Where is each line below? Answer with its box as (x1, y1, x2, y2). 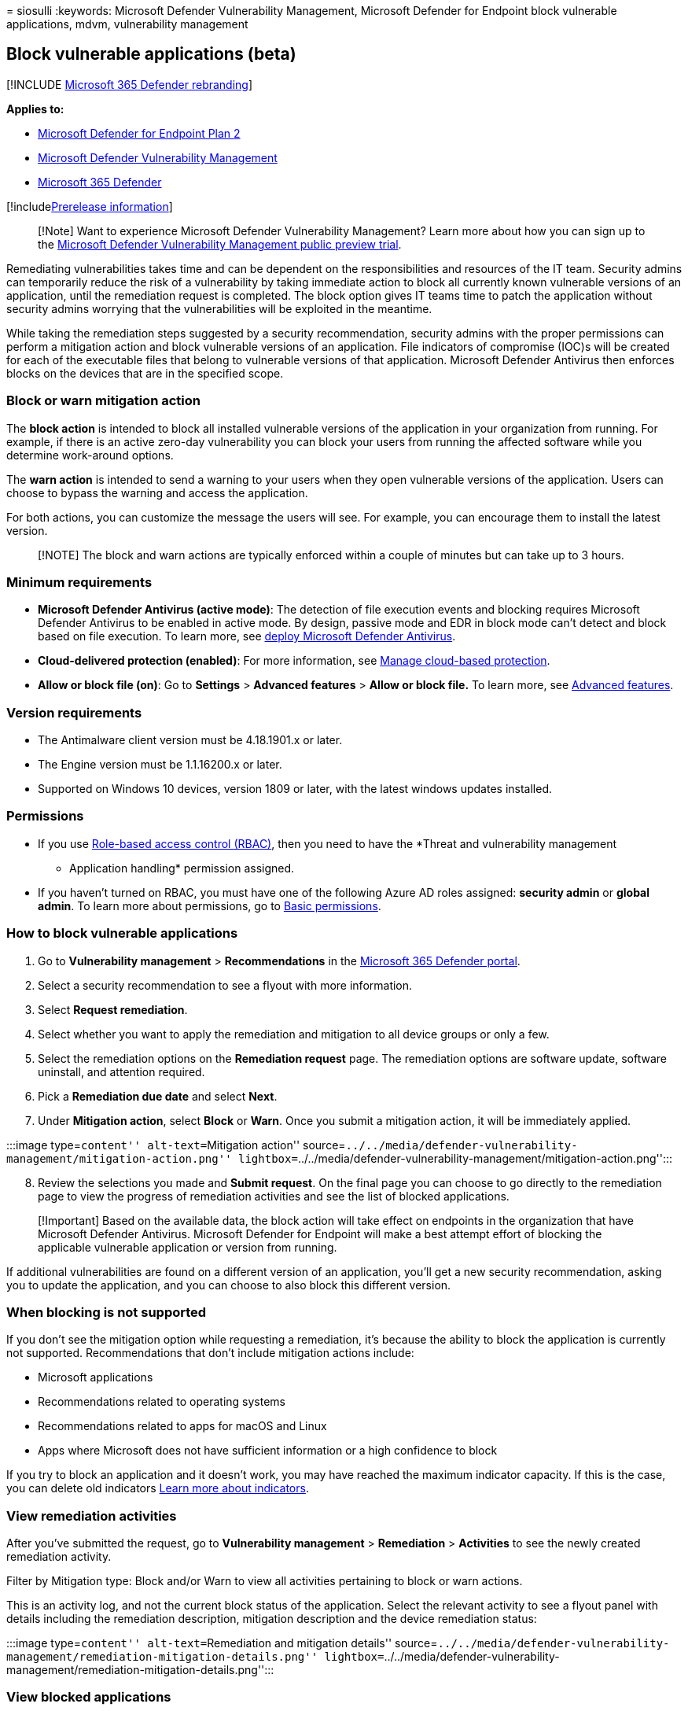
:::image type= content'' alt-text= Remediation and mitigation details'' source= (6, 1636, 438, 1650)
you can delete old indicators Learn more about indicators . (6, 1481, 309, 1495)
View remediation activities (6, 1507, 177, 1524)
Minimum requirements (6, 573, 153, 590)
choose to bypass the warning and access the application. (6, 485, 308, 500)
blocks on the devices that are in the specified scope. (6, 366, 284, 380)
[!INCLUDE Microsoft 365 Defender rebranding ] (6, 77, 253, 91)
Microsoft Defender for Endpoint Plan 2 (38, 126, 241, 140)
